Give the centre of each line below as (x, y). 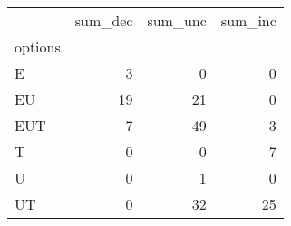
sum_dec (104, 20)
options (38, 47)
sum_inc (248, 20)
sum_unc (177, 20)
